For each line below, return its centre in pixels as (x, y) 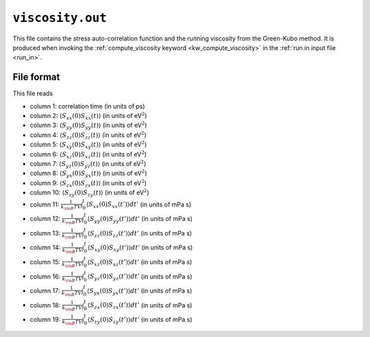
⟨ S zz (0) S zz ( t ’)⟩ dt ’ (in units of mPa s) (139, 234)
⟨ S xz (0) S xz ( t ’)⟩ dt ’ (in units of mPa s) (140, 263)
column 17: (45, 290)
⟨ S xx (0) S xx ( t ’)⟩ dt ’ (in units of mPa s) (139, 205)
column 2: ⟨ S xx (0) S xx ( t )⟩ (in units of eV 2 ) (88, 116)
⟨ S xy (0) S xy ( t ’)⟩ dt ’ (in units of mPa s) (140, 248)
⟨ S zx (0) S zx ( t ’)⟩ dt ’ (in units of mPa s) (140, 306)
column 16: (45, 276)
